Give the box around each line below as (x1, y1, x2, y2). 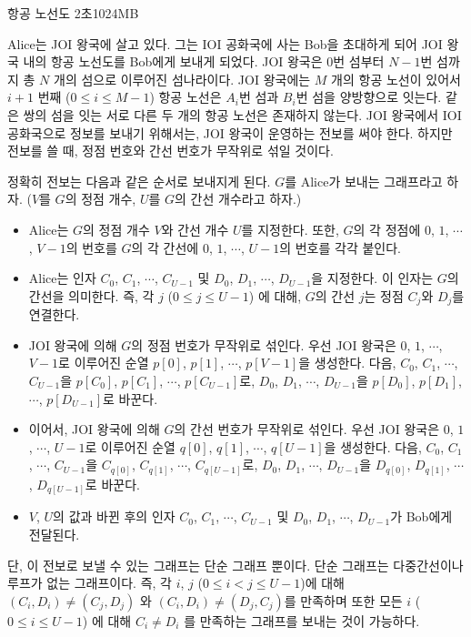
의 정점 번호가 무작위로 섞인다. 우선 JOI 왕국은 (131, 335, 396, 354)
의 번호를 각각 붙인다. (279, 238, 401, 257)
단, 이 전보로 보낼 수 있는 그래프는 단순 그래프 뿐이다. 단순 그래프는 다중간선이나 (7, 555, 464, 574)
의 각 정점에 (353, 219, 421, 238)
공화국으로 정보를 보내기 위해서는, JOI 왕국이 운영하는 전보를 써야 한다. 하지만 (7, 123, 453, 142)
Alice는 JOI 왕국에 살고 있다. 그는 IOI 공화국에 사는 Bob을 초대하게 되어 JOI (7, 34, 443, 53)
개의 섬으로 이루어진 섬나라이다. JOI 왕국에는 (54, 69, 311, 88)
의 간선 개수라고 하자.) (175, 189, 302, 208)
